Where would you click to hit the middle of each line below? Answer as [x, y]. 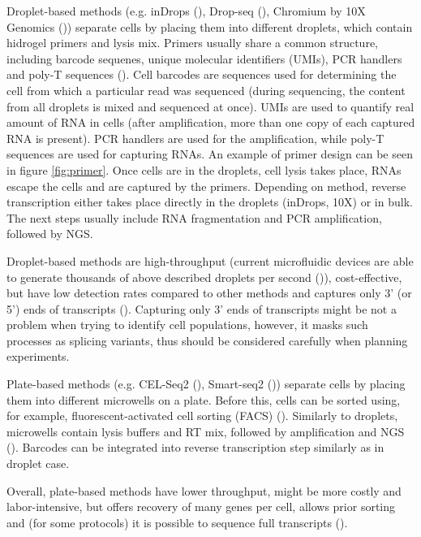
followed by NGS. [50, 234]
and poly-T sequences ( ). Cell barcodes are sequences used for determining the [202, 74]
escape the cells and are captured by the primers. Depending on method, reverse [206, 186]
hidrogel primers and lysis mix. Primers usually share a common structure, [192, 43]
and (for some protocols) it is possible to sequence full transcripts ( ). [177, 522]
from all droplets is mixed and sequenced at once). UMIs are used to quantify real [210, 106]
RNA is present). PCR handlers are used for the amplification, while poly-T [195, 138]
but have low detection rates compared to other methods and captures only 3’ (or [209, 293]
